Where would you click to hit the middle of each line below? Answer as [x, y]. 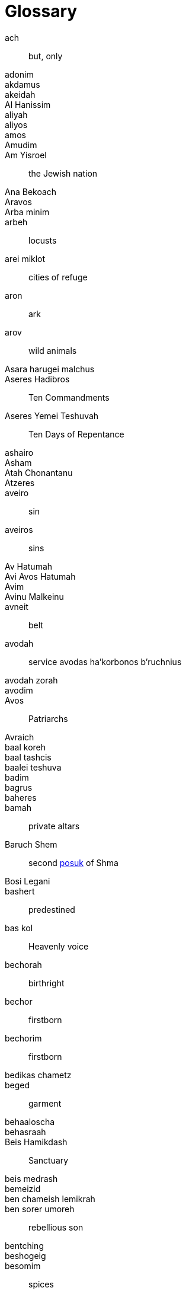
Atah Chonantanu [39, 472]
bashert [20, 891]
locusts [43, 240]
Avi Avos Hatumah [40, 576]
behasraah [25, 1132]
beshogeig [25, 1255]
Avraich [20, 737]
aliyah [16, 114]
